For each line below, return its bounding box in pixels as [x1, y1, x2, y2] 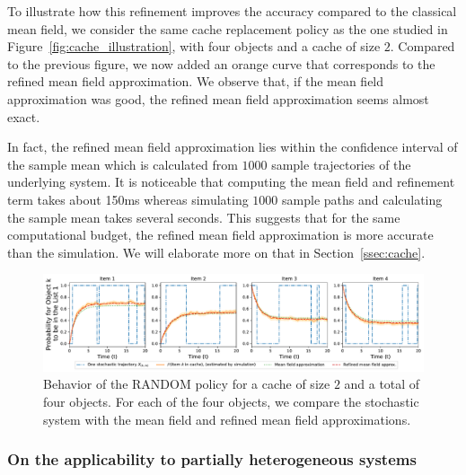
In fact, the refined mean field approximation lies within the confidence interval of [7, 137, 458, 156]
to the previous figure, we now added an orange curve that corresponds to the [7, 54, 435, 73]
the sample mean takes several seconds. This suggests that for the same [7, 207, 400, 226]
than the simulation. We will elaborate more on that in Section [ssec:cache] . [7, 242, 426, 261]
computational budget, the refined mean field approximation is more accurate [7, 225, 434, 244]
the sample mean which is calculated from [7, 154, 238, 173]
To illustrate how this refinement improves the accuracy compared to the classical [7, 2, 457, 20]
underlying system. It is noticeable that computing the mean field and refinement [7, 172, 455, 191]
